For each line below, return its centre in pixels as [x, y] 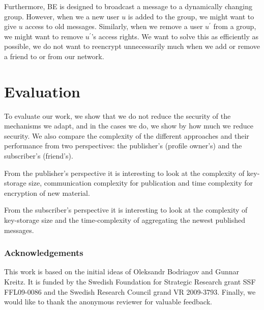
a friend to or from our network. [54, 56]
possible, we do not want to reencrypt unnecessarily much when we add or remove [132, 46]
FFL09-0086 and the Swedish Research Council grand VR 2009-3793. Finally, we [130, 291]
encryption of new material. [47, 192]
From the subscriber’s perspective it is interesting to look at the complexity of [126, 210]
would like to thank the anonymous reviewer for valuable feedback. [108, 302]
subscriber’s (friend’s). [39, 156]
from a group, [235, 26]
